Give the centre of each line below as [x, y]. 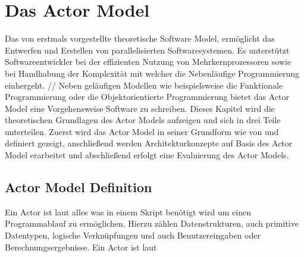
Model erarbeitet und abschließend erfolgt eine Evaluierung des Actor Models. [147, 155]
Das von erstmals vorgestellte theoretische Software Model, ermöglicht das [140, 38]
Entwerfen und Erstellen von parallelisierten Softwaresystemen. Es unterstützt [147, 50]
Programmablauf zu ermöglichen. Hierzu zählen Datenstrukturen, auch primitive [152, 223]
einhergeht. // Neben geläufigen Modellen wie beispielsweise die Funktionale [144, 85]
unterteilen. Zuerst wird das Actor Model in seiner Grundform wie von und [142, 131]
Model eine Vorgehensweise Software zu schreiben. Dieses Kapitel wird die [140, 108]
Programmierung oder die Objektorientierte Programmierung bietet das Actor [147, 97]
